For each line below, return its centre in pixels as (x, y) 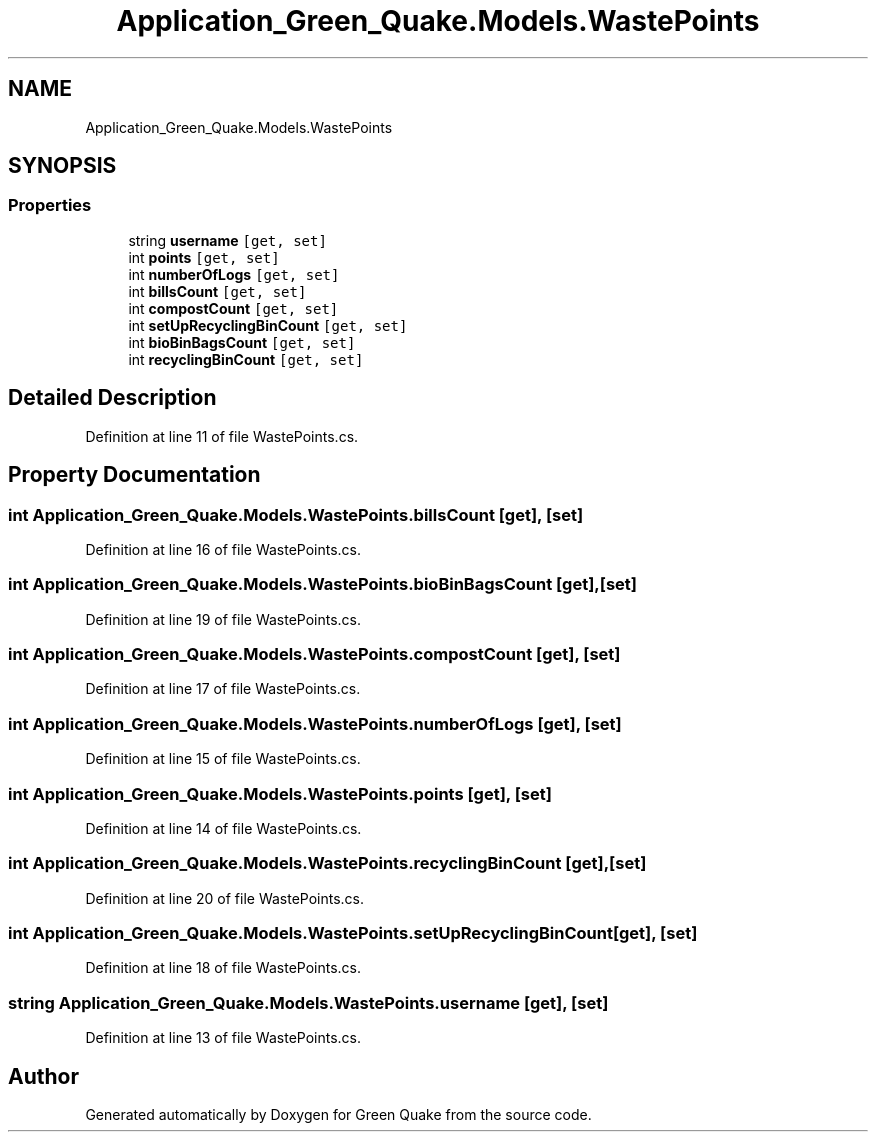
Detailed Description (112, 398)
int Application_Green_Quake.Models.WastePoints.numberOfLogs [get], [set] (315, 723)
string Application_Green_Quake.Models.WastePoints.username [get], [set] (308, 1002)
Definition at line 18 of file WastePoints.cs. (223, 968)
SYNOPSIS (62, 166)
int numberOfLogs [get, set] (234, 274)
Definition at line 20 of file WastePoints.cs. (225, 898)
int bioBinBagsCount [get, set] (242, 342)
